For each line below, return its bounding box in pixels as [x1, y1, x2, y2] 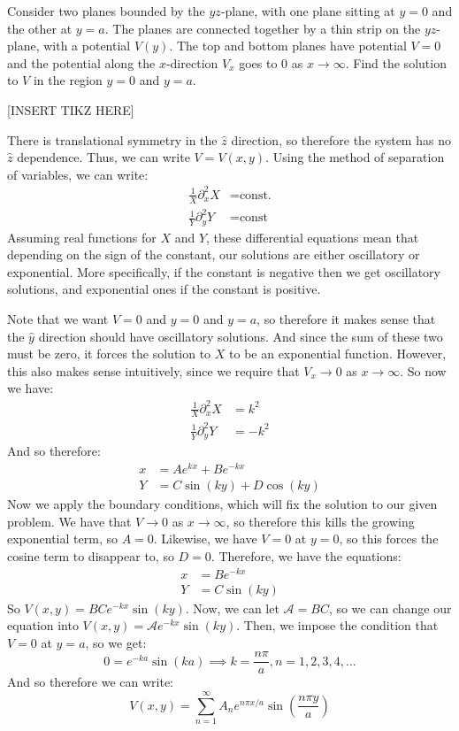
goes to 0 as [239, 53, 303, 72]
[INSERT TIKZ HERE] [7, 100, 134, 119]
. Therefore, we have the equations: [210, 546, 402, 565]
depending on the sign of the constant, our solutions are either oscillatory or [7, 245, 420, 264]
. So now [400, 361, 447, 380]
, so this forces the [339, 529, 439, 548]
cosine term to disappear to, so [7, 546, 174, 565]
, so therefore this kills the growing [226, 512, 415, 530]
